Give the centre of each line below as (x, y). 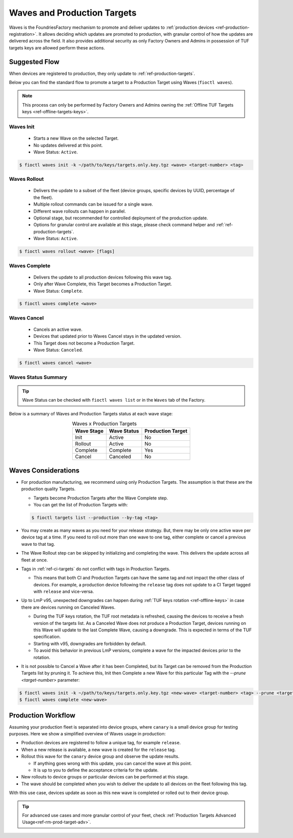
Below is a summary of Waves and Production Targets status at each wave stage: (91, 413)
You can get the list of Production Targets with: (81, 505)
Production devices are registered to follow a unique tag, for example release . (101, 743)
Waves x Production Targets (104, 424)
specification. (47, 637)
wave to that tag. (38, 544)
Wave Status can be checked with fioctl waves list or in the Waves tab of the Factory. (114, 400)
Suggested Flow (34, 62)
